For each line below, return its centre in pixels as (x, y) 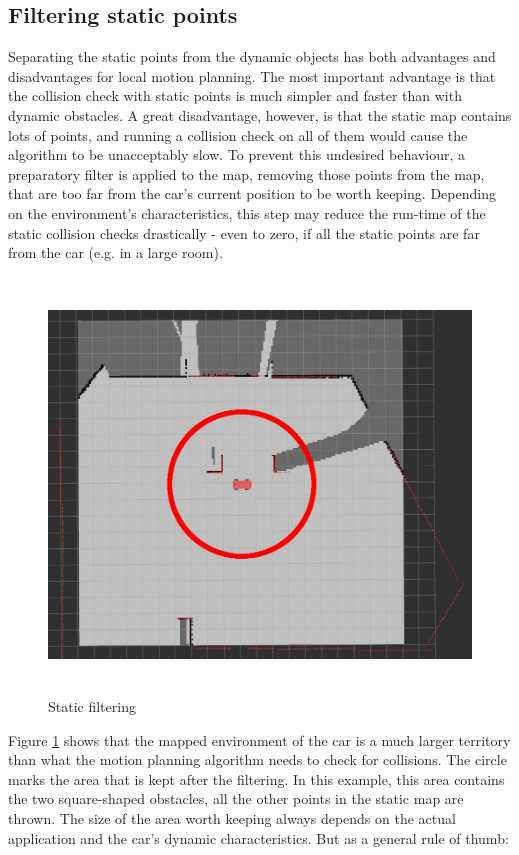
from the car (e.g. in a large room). (115, 252)
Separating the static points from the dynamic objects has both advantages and (252, 56)
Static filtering (92, 706)
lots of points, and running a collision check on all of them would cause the (238, 134)
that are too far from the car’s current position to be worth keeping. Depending (252, 193)
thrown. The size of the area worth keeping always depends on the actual (232, 818)
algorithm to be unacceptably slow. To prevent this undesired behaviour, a (236, 154)
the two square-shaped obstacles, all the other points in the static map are (236, 798)
